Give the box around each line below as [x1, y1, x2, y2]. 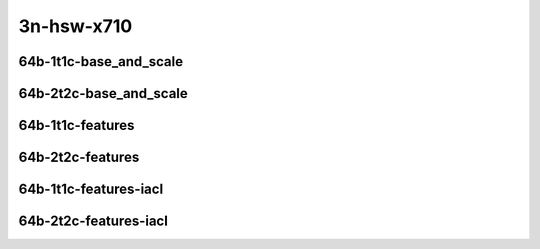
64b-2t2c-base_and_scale [18, 85, 189, 102]
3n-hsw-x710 [18, 15, 133, 37]
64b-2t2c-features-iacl [18, 213, 169, 230]
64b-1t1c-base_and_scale [18, 53, 184, 70]
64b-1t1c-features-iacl [18, 181, 164, 198]
